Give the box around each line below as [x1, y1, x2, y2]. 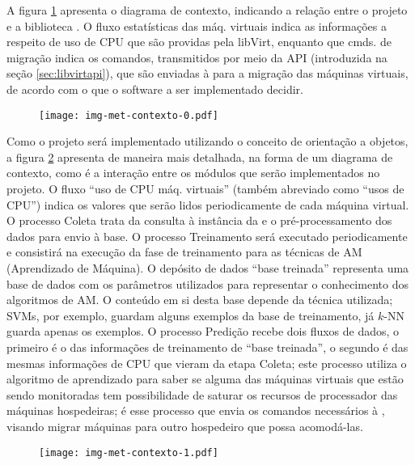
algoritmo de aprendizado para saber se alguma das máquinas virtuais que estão [6, 370, 404, 387]
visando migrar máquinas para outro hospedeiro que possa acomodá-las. [6, 417, 363, 434]
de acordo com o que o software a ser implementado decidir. [6, 80, 303, 97]
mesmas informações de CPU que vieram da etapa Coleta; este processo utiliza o [6, 354, 407, 371]
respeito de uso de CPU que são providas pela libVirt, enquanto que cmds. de [6, 33, 392, 50]
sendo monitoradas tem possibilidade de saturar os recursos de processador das [6, 386, 398, 403]
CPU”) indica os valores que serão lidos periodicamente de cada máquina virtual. [6, 196, 409, 213]
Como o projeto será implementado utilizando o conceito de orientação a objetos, [6, 133, 409, 150]
